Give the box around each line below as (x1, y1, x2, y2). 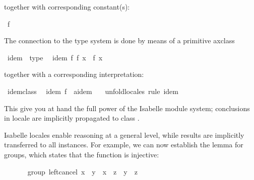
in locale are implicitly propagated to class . (4, 113, 140, 123)
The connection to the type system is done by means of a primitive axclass (4, 35, 235, 46)
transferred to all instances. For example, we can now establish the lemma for (4, 139, 243, 150)
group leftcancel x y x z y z (27, 166, 138, 176)
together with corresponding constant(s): (4, 2, 130, 12)
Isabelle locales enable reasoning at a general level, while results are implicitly (4, 129, 244, 140)
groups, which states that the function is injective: (4, 149, 159, 159)
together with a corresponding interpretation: (4, 69, 144, 79)
